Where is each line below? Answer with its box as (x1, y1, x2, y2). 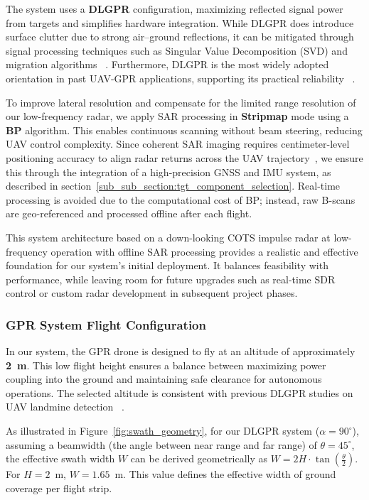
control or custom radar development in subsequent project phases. (6, 286, 298, 300)
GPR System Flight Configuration (6, 315, 206, 333)
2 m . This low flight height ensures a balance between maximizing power (6, 357, 326, 372)
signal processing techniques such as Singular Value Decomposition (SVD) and (6, 43, 348, 58)
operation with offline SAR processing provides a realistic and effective (50, 244, 358, 259)
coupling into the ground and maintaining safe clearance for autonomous (6, 371, 322, 386)
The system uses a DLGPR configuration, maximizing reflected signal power (6, 1, 343, 16)
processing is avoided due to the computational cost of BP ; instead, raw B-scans (6, 192, 355, 207)
